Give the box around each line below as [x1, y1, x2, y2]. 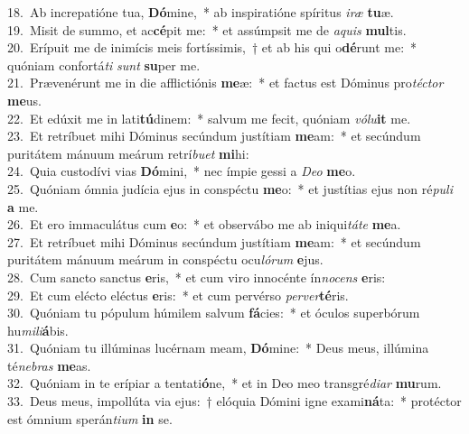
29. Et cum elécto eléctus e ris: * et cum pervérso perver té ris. [7, 285, 349, 304]
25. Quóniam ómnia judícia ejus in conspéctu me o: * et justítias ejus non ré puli [7, 179, 453, 198]
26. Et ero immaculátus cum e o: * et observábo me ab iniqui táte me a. [7, 215, 401, 234]
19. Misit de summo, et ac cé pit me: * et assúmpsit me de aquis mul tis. [7, 20, 407, 39]
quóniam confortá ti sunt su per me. [7, 55, 201, 74]
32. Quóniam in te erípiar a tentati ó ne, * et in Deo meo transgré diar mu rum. [7, 374, 442, 392]
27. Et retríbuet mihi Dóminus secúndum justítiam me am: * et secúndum [7, 232, 421, 251]
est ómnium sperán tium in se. [7, 409, 173, 428]
